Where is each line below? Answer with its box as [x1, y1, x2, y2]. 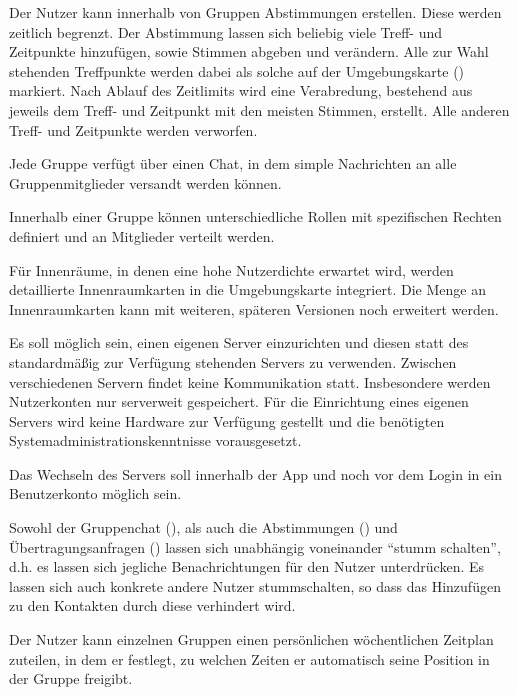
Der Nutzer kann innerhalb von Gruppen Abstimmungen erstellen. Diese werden [9, 2, 502, 22]
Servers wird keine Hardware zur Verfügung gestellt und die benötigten [9, 410, 445, 431]
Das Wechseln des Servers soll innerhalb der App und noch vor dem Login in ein [9, 463, 502, 484]
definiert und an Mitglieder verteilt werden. [9, 225, 275, 246]
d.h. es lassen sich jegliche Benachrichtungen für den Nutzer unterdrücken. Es [9, 556, 485, 577]
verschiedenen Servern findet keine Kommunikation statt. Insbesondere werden [9, 371, 491, 392]
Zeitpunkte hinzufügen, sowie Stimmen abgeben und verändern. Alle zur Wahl [9, 41, 489, 62]
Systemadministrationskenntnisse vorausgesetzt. [9, 430, 302, 451]
